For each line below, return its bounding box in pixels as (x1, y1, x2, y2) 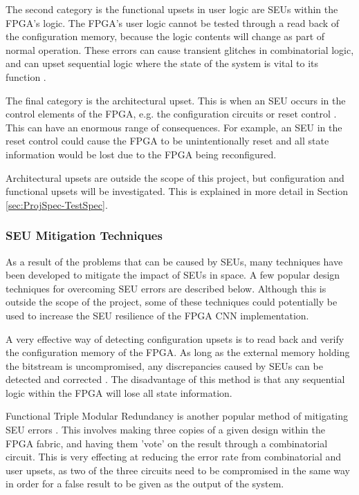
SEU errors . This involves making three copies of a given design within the (6, 422, 325, 437)
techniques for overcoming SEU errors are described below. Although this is (6, 281, 326, 295)
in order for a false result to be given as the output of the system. (6, 476, 284, 491)
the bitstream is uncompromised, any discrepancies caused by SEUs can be (6, 358, 323, 373)
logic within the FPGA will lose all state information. (6, 385, 232, 400)
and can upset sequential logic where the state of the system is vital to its (6, 56, 319, 71)
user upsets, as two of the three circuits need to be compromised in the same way (6, 463, 350, 477)
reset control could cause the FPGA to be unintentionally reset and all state (6, 133, 329, 148)
